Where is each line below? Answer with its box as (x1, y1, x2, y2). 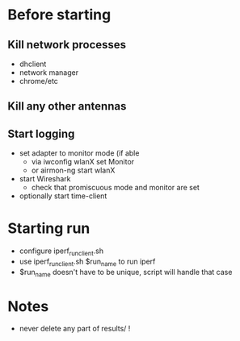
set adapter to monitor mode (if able (19, 148, 140, 158)
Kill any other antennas (7, 99, 127, 114)
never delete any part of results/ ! (19, 324, 131, 334)
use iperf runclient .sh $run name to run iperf (19, 256, 156, 268)
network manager (19, 68, 79, 77)
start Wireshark (19, 174, 71, 184)
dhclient (19, 59, 47, 69)
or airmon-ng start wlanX (31, 165, 116, 175)
